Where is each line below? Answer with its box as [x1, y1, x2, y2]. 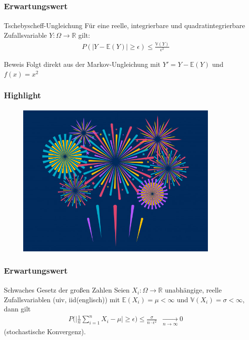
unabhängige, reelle [164, 285, 222, 295]
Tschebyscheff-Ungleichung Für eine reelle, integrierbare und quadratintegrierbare [4, 20, 245, 31]
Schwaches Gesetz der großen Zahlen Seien [4, 285, 130, 295]
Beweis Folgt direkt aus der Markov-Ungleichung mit [4, 59, 161, 69]
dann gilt [4, 304, 31, 314]
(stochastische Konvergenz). [4, 326, 86, 336]
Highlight [4, 89, 41, 101]
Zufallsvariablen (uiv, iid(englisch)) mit [4, 294, 120, 304]
